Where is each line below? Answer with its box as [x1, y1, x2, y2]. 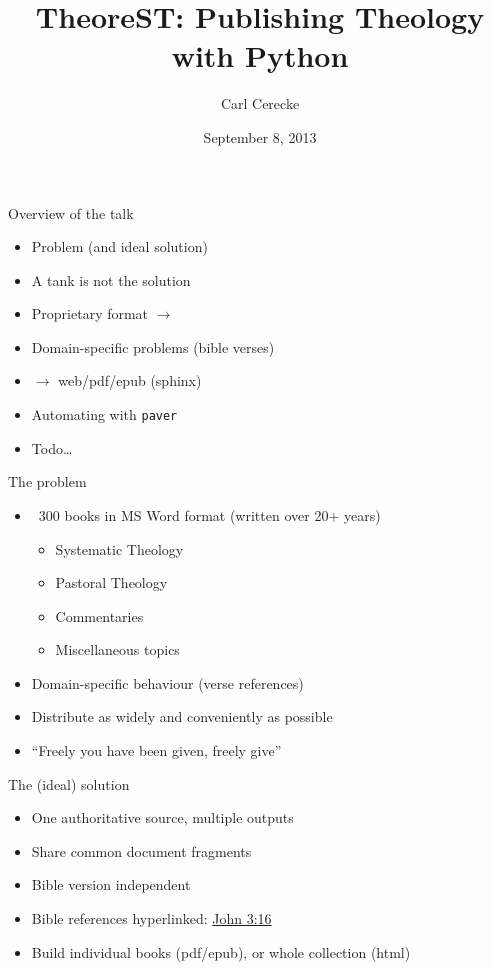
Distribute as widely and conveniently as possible [31, 706, 333, 727]
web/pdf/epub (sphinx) [58, 370, 202, 391]
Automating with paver [31, 404, 178, 425]
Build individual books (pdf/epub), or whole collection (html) [31, 941, 411, 962]
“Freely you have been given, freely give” [31, 740, 282, 761]
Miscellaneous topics [55, 639, 180, 660]
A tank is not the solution [31, 269, 191, 290]
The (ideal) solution [8, 773, 130, 794]
